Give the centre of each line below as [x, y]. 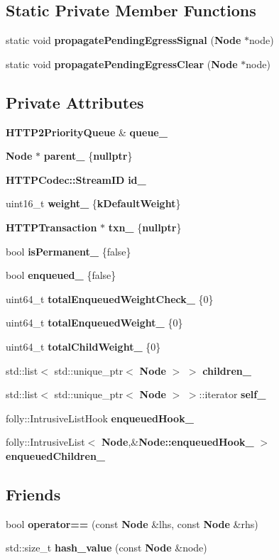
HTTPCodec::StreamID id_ [76, 179]
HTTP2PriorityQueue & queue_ [87, 132]
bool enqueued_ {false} [61, 275]
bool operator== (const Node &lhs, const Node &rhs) [132, 523]
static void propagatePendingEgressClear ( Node [122, 64]
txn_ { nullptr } [145, 227]
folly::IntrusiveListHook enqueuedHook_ [100, 418]
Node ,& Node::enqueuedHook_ [177, 442]
